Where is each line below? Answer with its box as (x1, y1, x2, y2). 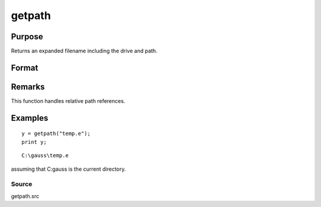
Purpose (11, 32, 43, 42)
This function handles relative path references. (11, 97, 125, 104)
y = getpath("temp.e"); (21, 130, 91, 137)
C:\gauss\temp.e (21, 152, 69, 159)
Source (11, 180, 33, 189)
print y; (21, 139, 47, 145)
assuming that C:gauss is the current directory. (11, 165, 126, 172)
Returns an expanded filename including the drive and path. (11, 48, 158, 55)
